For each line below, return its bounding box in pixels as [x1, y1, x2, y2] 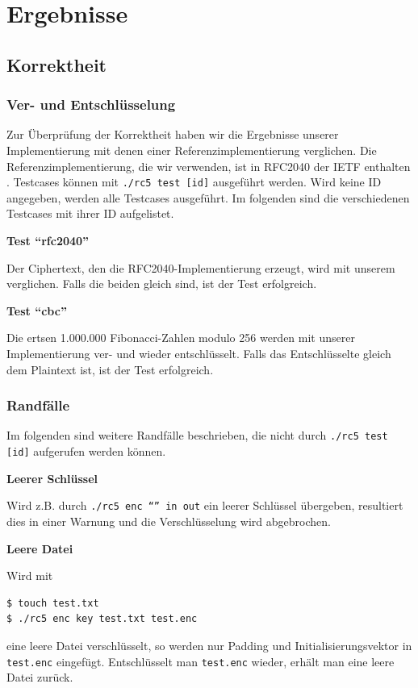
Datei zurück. [6, 669, 73, 686]
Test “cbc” [6, 302, 67, 319]
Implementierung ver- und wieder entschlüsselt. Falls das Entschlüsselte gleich [6, 344, 391, 361]
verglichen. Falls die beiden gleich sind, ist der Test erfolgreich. [6, 275, 317, 292]
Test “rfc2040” [6, 232, 90, 248]
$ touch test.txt [6, 597, 99, 609]
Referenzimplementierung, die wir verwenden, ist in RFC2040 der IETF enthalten [6, 157, 411, 174]
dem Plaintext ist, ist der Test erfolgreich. [6, 361, 214, 377]
